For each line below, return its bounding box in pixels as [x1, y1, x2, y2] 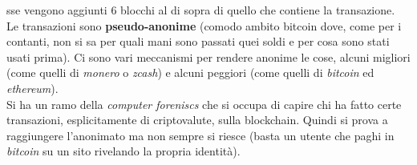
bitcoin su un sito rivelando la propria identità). [6, 143, 241, 159]
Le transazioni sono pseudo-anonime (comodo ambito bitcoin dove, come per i [6, 17, 402, 34]
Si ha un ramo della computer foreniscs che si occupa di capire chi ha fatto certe [6, 95, 402, 112]
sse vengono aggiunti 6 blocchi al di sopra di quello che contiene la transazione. [6, 2, 395, 18]
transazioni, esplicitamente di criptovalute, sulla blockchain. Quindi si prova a [6, 111, 388, 128]
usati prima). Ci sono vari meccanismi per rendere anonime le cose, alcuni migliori [6, 48, 411, 65]
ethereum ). [6, 79, 59, 96]
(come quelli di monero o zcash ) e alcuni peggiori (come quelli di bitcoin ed [6, 64, 374, 81]
